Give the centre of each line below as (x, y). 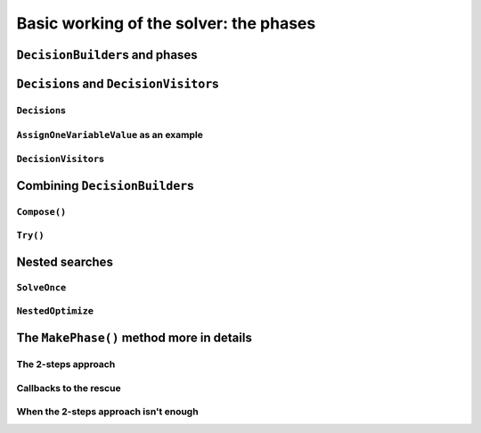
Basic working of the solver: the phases (166, 23)
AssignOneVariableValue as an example (110, 135)
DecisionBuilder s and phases (107, 55)
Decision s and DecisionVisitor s (118, 83)
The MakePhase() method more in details (135, 337)
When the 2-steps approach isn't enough (108, 412)
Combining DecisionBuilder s (106, 186)
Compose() (41, 212)
